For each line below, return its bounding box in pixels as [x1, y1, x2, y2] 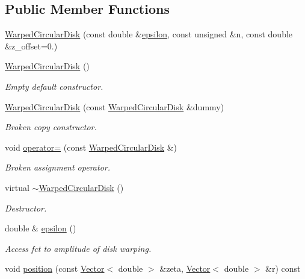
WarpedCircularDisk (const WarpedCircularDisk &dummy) [5, 100, 224, 113]
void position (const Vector [5, 262, 105, 275]
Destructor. [5, 201, 47, 214]
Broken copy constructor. [5, 121, 97, 133]
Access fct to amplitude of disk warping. [5, 242, 152, 254]
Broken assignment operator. [5, 161, 110, 174]
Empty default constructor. [5, 80, 103, 92]
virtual [5, 181, 29, 193]
